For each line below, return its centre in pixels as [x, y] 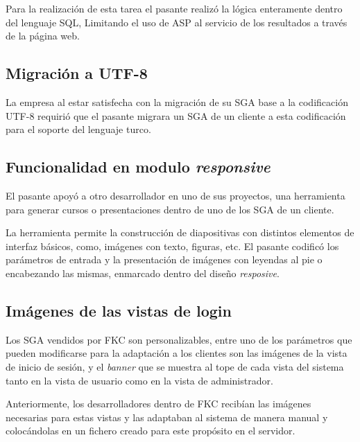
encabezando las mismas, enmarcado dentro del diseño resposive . [143, 273]
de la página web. [43, 36]
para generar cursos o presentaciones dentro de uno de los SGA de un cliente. [170, 209]
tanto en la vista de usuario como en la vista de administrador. [139, 380]
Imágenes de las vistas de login [119, 310]
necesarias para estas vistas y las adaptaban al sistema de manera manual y [167, 417]
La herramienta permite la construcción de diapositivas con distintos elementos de [180, 232]
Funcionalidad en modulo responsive [138, 167]
